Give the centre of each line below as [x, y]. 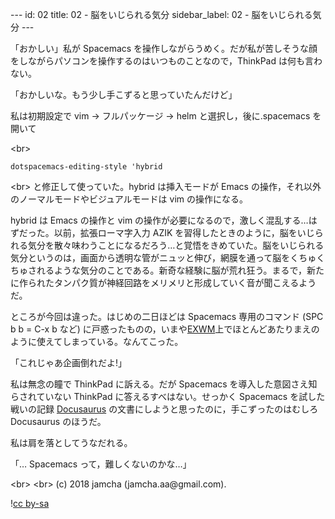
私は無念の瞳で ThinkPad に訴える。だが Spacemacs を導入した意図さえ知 [164, 384]
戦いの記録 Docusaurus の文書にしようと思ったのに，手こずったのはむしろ [164, 409]
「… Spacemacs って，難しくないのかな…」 [101, 464]
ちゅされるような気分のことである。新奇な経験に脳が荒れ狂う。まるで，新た [167, 270]
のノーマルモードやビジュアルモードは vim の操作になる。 [129, 199]
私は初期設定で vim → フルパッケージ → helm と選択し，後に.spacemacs [160, 116]
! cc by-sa [30, 503]
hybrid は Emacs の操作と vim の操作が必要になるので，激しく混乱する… [159, 220]
